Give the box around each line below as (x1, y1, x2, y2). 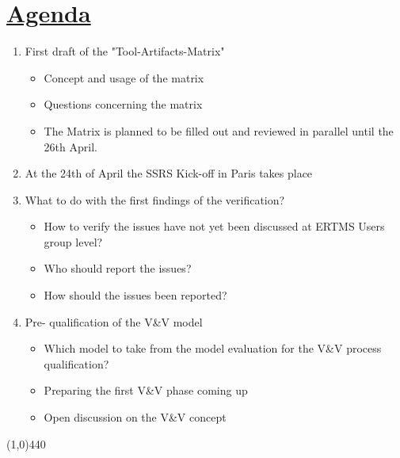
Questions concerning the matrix (44, 96, 203, 113)
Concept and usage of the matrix (44, 69, 204, 86)
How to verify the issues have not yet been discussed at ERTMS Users (44, 218, 385, 235)
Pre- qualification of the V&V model (25, 313, 203, 330)
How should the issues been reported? (44, 287, 227, 303)
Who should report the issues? (44, 260, 192, 277)
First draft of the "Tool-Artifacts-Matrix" (25, 43, 225, 59)
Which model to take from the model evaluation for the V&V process (44, 340, 382, 357)
